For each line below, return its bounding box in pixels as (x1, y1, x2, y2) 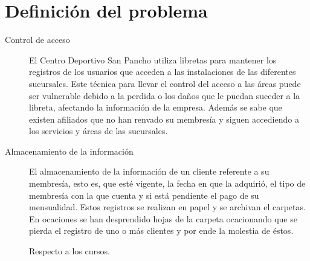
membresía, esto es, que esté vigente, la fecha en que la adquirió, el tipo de (29, 177, 306, 190)
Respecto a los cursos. (29, 245, 110, 257)
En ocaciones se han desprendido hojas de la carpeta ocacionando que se (29, 212, 297, 225)
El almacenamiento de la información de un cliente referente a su (29, 165, 270, 178)
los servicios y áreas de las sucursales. (29, 124, 168, 137)
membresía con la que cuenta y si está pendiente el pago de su (29, 188, 259, 201)
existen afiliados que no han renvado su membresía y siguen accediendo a (29, 112, 299, 125)
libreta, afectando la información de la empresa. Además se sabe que (29, 101, 282, 114)
